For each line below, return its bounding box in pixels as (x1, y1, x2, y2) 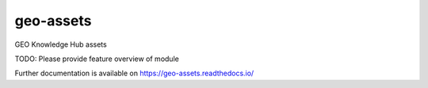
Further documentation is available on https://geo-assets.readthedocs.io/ (14, 68, 254, 78)
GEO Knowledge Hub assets (14, 40, 107, 49)
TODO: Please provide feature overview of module (14, 54, 180, 63)
